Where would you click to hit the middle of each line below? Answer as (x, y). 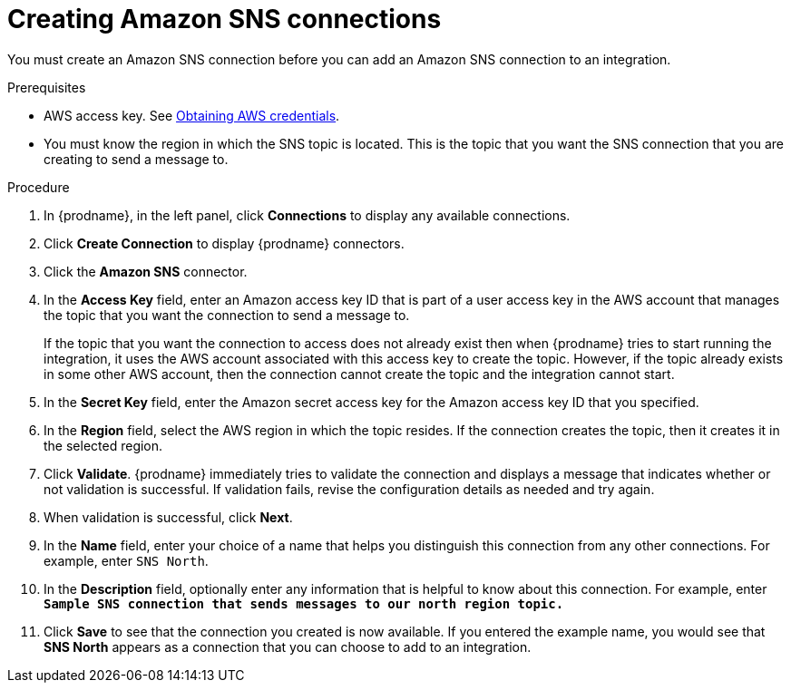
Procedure (39, 187)
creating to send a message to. (136, 159)
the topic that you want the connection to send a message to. (227, 315)
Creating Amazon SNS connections (225, 19)
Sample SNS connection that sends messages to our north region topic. (304, 603)
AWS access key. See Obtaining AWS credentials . (192, 115)
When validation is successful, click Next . (168, 517)
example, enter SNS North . (126, 560)
